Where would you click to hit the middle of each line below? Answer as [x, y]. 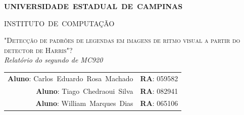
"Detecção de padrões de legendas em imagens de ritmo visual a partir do [122, 40]
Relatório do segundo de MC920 [54, 60]
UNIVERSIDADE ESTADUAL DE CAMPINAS [93, 6]
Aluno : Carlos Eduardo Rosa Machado [70, 78]
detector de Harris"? [38, 50]
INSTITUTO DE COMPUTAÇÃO [59, 23]
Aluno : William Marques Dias [84, 103]
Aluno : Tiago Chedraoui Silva [85, 91]
